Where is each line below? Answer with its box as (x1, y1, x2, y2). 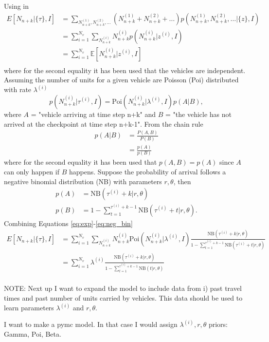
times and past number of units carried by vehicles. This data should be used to (4, 293, 243, 303)
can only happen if (4, 167, 59, 177)
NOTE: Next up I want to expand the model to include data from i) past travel (4, 283, 242, 293)
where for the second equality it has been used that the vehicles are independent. (4, 65, 246, 75)
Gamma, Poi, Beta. (4, 328, 61, 339)
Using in (4, 1, 29, 11)
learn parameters (4, 303, 54, 313)
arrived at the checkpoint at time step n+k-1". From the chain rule (4, 118, 203, 129)
